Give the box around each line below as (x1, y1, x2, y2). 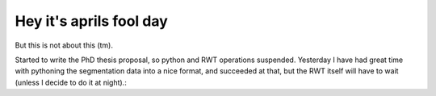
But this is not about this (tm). (15, 40, 113, 50)
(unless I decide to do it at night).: (15, 77, 127, 87)
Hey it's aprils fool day (15, 12, 169, 30)
